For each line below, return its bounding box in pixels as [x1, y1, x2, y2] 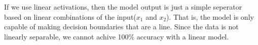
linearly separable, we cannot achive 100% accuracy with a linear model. [4, 31, 229, 41]
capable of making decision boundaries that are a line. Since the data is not [4, 21, 239, 32]
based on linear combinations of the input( [4, 11, 136, 22]
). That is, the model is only [166, 11, 254, 22]
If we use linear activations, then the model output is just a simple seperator [4, 2, 242, 12]
